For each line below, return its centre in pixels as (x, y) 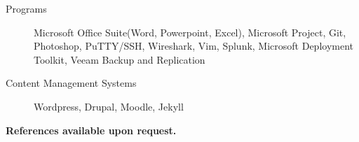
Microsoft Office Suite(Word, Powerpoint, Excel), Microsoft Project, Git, (190, 32)
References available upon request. (91, 130)
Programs (26, 8)
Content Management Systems (71, 83)
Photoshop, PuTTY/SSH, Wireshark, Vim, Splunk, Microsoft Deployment (194, 46)
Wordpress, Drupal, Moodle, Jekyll (109, 106)
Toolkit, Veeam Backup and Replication (120, 59)
